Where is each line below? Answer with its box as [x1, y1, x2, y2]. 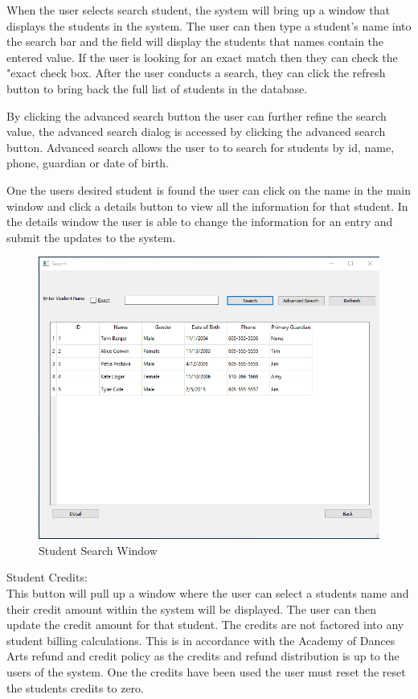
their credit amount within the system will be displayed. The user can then [6, 600, 377, 617]
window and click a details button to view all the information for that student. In [6, 197, 408, 214]
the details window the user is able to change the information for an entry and [6, 213, 393, 230]
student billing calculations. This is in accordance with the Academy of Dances [6, 631, 395, 648]
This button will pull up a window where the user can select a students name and [6, 585, 409, 602]
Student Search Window [39, 541, 158, 558]
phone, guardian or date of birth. [6, 154, 170, 171]
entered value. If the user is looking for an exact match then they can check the [6, 48, 398, 65]
